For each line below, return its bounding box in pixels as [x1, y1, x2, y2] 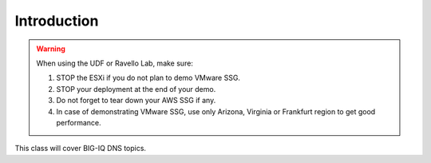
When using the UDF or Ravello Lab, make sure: [36, 58, 193, 68]
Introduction [14, 12, 99, 30]
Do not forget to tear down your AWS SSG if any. [56, 96, 216, 105]
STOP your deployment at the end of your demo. [56, 84, 216, 93]
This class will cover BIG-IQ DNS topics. [14, 144, 147, 153]
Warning [36, 44, 65, 54]
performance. [56, 117, 101, 127]
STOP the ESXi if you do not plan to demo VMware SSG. [56, 73, 241, 83]
